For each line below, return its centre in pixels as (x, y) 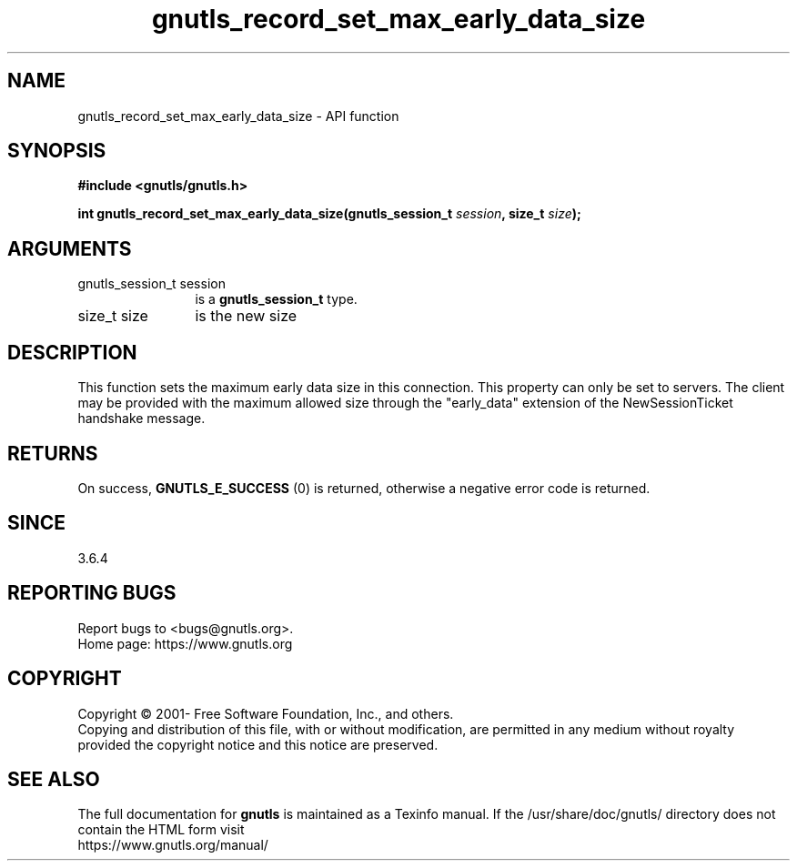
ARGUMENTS (70, 248)
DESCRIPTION (72, 352)
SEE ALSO (54, 779)
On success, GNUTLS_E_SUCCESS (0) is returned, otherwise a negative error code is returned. (364, 488)
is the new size (246, 316)
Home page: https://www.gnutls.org (185, 643)
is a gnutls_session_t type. (276, 299)
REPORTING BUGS (92, 593)
